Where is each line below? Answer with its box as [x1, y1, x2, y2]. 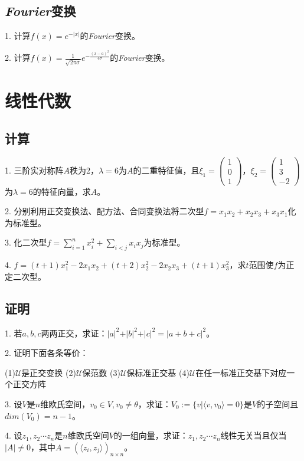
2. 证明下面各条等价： [5, 346, 89, 359]
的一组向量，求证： [113, 429, 188, 442]
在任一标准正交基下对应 [195, 366, 287, 378]
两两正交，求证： [41, 326, 107, 339]
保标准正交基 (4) [126, 366, 189, 378]
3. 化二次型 [5, 236, 47, 249]
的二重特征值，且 [133, 164, 200, 176]
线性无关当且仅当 [220, 429, 287, 442]
